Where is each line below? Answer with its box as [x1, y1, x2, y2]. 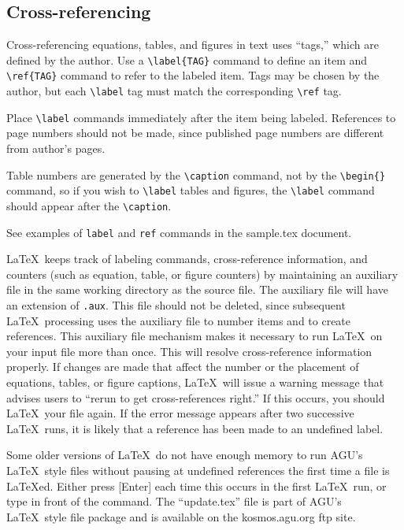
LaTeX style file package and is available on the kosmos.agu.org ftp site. [6, 508, 356, 524]
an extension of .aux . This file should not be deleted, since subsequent [6, 297, 346, 313]
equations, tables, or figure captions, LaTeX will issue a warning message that [6, 374, 384, 391]
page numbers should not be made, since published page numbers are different [6, 124, 384, 141]
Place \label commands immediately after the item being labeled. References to [6, 109, 396, 125]
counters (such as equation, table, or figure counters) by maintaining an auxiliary [6, 265, 398, 282]
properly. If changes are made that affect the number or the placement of [6, 358, 359, 375]
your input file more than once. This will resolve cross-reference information [6, 343, 372, 359]
